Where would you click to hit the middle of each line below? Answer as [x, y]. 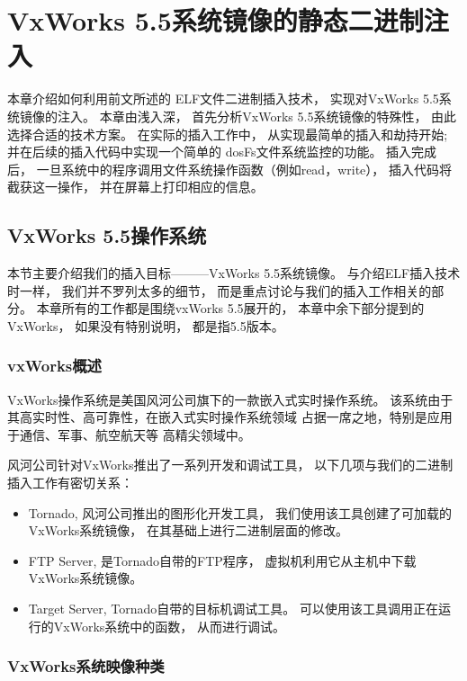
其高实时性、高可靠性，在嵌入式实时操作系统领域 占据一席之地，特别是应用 [230, 417]
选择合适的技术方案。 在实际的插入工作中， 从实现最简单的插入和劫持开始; [228, 134]
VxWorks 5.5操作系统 [107, 235]
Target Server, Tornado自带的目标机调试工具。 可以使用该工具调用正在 [233, 609]
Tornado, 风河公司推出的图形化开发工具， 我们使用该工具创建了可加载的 [240, 512]
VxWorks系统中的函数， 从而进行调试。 [169, 626]
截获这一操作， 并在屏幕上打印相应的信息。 [135, 187]
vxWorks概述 [54, 366]
